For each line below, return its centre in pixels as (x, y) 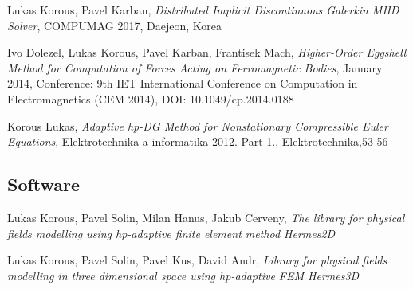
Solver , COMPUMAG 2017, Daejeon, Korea (114, 25)
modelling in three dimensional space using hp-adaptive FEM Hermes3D (183, 275)
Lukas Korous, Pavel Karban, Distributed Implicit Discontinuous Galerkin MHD (203, 10)
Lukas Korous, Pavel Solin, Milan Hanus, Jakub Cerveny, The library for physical (206, 217)
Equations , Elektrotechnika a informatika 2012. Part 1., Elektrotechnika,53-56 (198, 141)
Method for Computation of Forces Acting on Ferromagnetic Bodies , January (195, 67)
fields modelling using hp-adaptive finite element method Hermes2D (171, 233)
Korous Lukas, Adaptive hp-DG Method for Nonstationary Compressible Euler (198, 125)
